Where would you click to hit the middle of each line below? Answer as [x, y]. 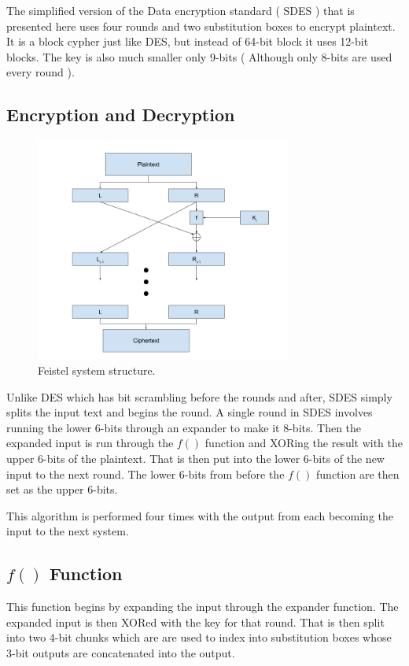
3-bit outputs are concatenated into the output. [121, 652]
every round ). [41, 72]
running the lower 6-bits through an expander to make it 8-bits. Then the [184, 427]
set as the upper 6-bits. [62, 489]
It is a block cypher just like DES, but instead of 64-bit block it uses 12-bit [188, 41]
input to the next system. [68, 531]
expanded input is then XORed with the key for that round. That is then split [195, 622]
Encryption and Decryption [121, 115]
